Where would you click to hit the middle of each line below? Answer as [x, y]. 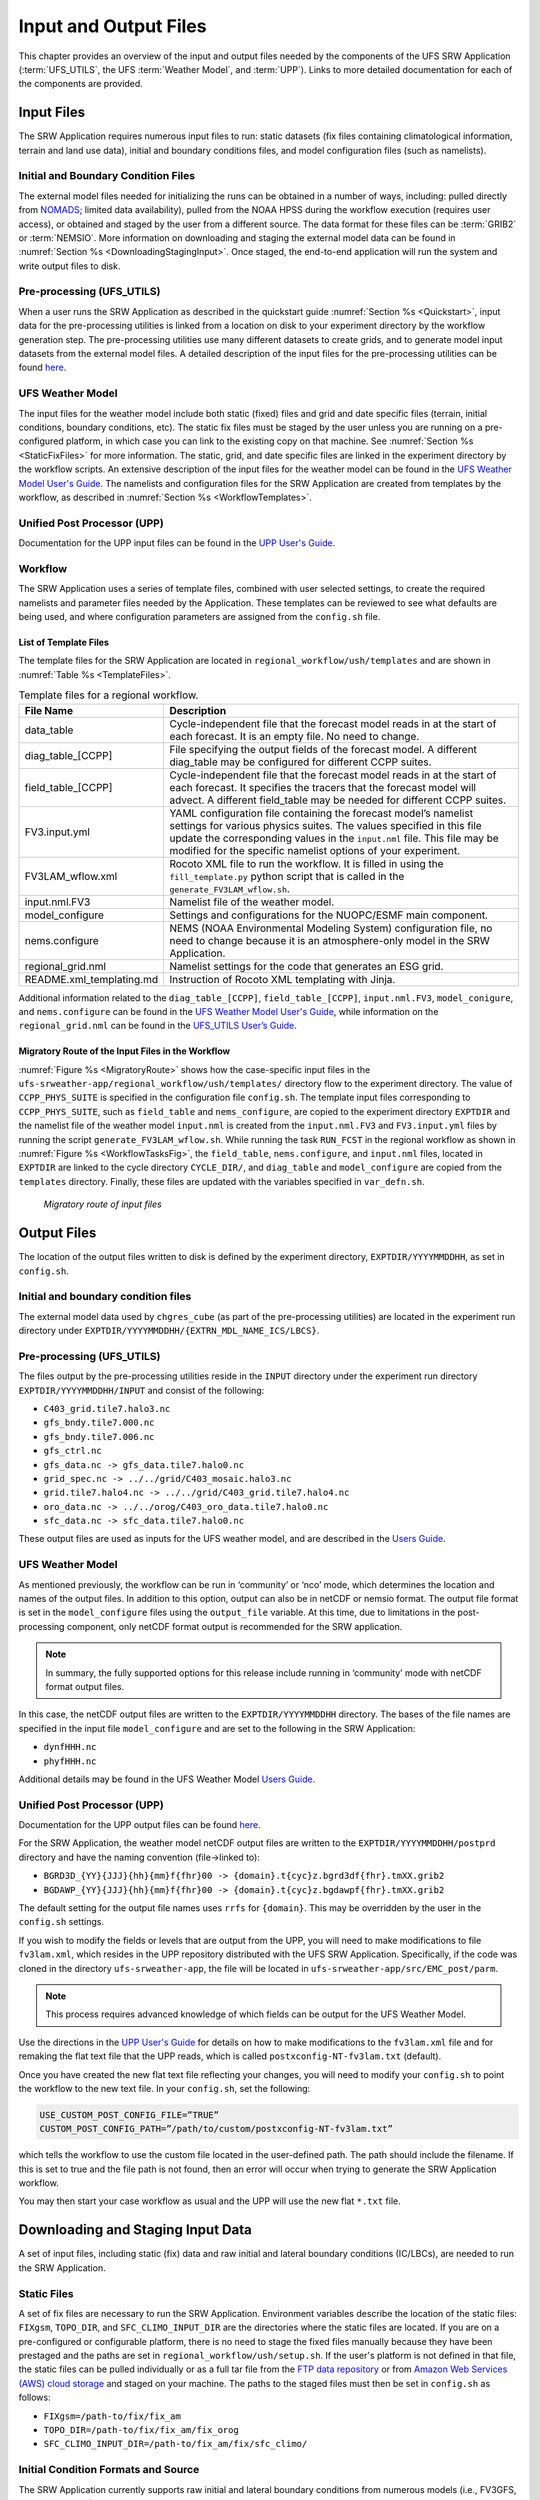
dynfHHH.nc [70, 1747]
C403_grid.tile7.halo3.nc [107, 1408]
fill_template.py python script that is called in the [287, 876]
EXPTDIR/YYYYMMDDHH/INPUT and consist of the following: [141, 1390]
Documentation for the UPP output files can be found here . [139, 1825]
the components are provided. [81, 84]
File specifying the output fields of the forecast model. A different [323, 749]
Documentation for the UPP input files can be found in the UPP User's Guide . [177, 543]
